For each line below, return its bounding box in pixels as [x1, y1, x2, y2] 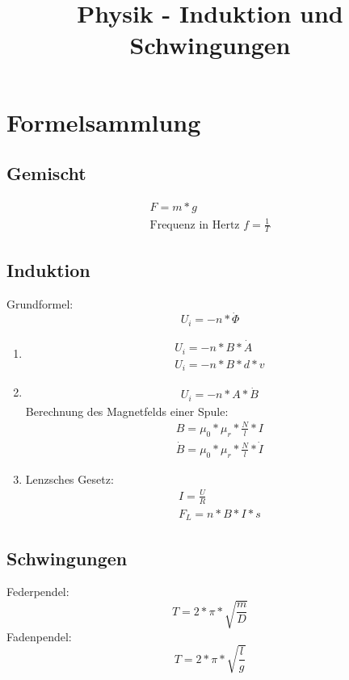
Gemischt [6, 161, 86, 186]
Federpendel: [6, 583, 69, 600]
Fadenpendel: [6, 628, 72, 644]
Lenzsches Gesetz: [25, 470, 114, 487]
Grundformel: [6, 295, 74, 312]
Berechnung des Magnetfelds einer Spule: [25, 402, 229, 419]
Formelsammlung [6, 105, 201, 138]
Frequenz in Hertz [149, 219, 240, 231]
